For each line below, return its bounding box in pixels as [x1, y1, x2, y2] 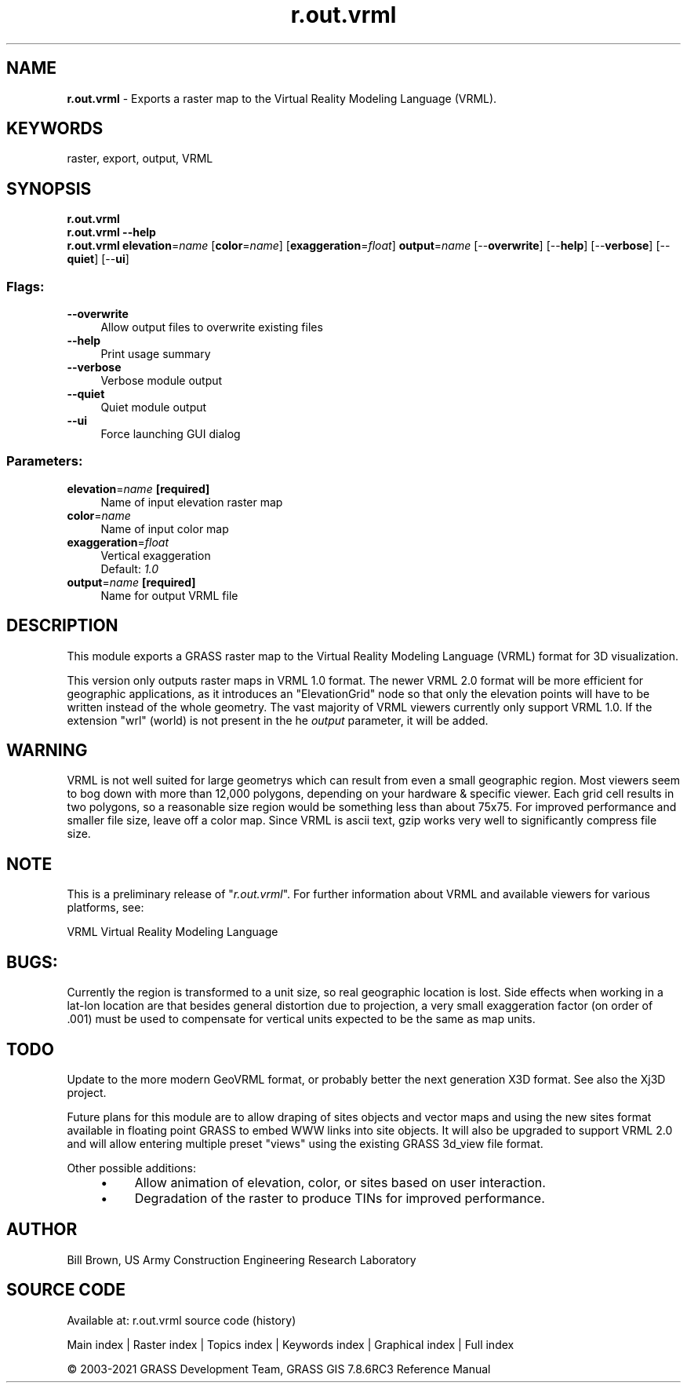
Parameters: [6, 453, 83, 470]
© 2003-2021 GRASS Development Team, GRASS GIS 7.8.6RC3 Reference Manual [67, 1362, 491, 1376]
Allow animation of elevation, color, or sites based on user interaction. [134, 1175, 546, 1190]
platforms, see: [67, 901, 144, 915]
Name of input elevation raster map [100, 495, 283, 509]
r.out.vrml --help [67, 225, 156, 239]
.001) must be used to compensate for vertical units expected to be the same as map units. [67, 1012, 536, 1026]
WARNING [6, 740, 88, 761]
